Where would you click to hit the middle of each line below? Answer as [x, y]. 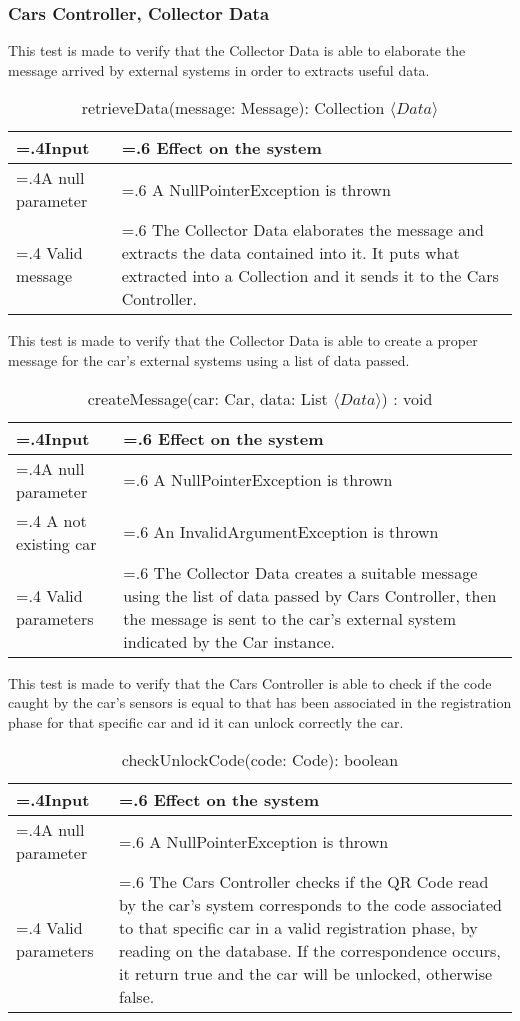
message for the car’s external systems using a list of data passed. [209, 360]
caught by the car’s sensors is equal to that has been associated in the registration [260, 702]
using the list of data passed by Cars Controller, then [310, 595]
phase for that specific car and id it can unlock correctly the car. [206, 721]
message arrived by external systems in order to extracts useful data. [219, 69]
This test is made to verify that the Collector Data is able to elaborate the [237, 50]
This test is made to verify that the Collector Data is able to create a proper [243, 340]
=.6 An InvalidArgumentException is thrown [281, 532]
